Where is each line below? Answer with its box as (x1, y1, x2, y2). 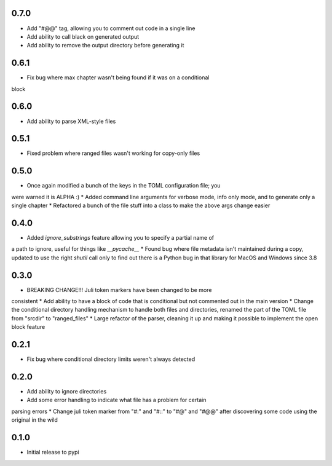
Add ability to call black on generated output (26, 33, 140, 40)
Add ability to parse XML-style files (26, 117, 116, 125)
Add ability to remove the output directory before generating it (26, 42, 184, 49)
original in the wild (11, 416, 58, 424)
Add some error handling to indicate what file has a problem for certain (26, 397, 207, 404)
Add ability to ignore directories (26, 388, 107, 395)
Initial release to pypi (26, 449, 79, 456)
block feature (11, 323, 45, 331)
